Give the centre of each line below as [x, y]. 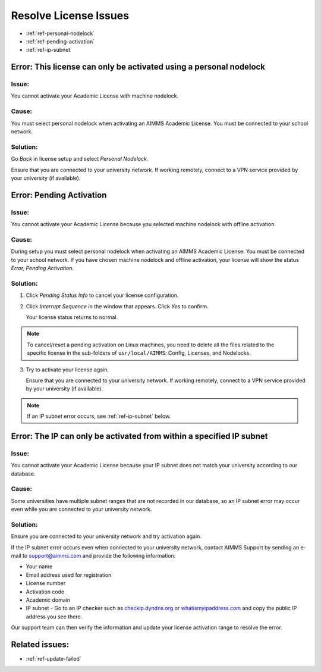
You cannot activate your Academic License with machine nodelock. [95, 96]
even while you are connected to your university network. [81, 510]
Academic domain [48, 600]
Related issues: [40, 645]
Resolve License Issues [70, 15]
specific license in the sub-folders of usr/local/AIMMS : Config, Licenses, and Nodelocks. [139, 353]
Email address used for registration [69, 575]
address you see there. [54, 617]
